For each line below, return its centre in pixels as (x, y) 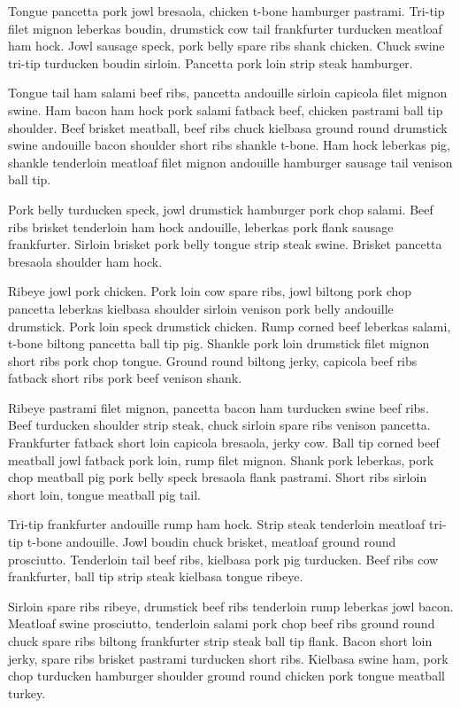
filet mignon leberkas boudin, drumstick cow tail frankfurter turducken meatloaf (225, 28)
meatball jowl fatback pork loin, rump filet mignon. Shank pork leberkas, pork (221, 459)
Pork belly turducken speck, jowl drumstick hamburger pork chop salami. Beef (221, 209)
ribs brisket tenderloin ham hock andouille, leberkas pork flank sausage (201, 226)
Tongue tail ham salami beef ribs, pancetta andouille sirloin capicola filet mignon (228, 93)
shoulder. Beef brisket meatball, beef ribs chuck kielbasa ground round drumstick (228, 127)
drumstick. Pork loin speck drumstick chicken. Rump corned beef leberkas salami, (230, 326)
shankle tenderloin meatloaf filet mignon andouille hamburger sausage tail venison (230, 162)
